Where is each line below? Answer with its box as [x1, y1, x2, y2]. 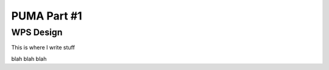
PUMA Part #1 [11, 9, 82, 23]
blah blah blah [11, 55, 47, 62]
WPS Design [11, 27, 63, 38]
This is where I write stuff [11, 44, 76, 51]
